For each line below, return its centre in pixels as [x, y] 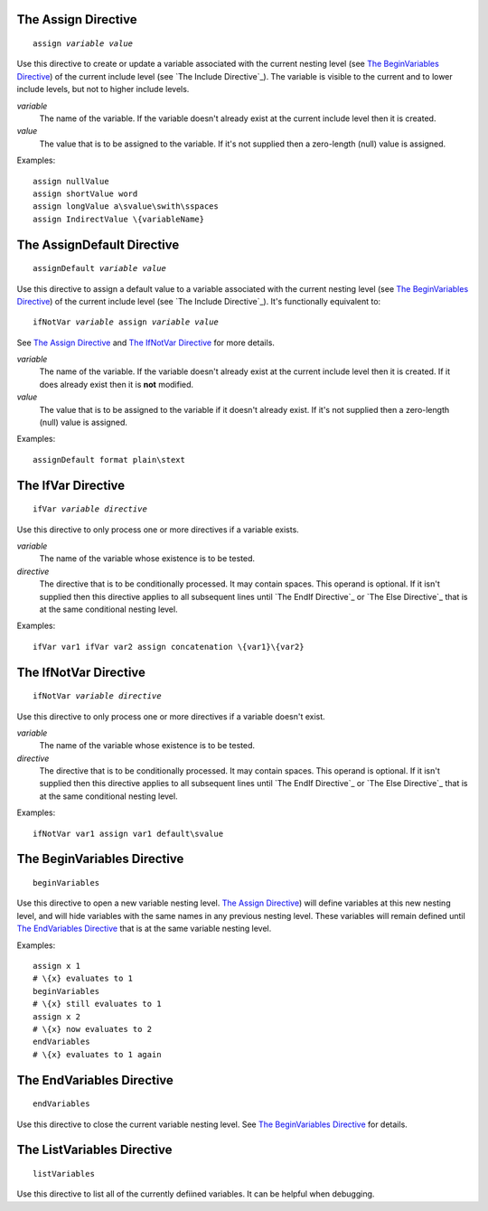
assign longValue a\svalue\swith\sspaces [126, 207]
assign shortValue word [85, 193]
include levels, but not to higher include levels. [103, 89]
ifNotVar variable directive [97, 696]
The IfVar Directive [71, 485]
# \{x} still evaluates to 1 [97, 1004]
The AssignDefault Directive [98, 244]
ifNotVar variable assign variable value [126, 322]
